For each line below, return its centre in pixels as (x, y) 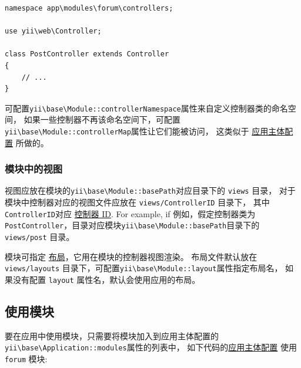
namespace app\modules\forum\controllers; (89, 8)
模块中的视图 (34, 169)
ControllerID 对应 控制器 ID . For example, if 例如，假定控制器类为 (130, 213)
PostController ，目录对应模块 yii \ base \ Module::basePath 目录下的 (132, 225)
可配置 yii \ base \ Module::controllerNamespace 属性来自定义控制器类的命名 (146, 108)
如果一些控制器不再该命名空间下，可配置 (102, 119)
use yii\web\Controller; (53, 31)
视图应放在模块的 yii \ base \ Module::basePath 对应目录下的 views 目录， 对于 (150, 190)
